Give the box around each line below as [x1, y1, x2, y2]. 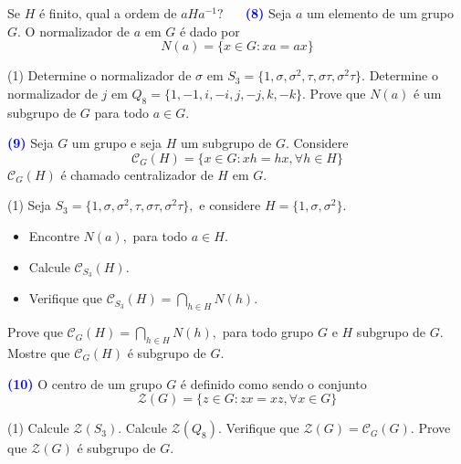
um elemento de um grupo [306, 4, 454, 22]
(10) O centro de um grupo [7, 374, 162, 393]
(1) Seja [7, 195, 51, 215]
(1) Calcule [7, 418, 69, 438]
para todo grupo [222, 322, 314, 342]
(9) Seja [7, 133, 54, 153]
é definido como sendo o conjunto [180, 374, 367, 393]
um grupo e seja [71, 133, 162, 153]
